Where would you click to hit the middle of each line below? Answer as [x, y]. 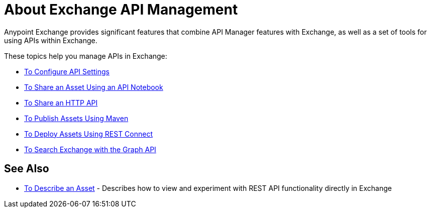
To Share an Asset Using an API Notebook [94, 87]
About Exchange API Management [121, 10]
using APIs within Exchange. [51, 40]
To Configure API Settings [67, 71]
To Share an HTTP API [61, 102]
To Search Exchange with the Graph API [90, 149]
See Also [27, 169]
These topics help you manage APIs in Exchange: [86, 56]
